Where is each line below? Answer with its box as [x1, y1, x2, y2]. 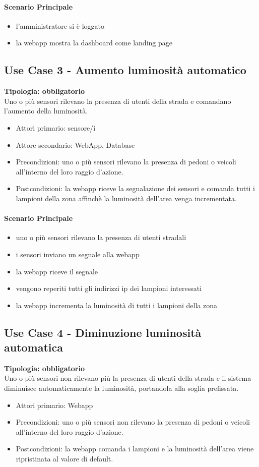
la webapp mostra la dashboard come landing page [16, 37, 172, 48]
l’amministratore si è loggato [16, 20, 105, 31]
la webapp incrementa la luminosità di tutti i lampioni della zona [16, 300, 217, 310]
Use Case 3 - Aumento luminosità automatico [4, 62, 246, 78]
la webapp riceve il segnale [16, 266, 98, 276]
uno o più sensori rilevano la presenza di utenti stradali [16, 232, 186, 243]
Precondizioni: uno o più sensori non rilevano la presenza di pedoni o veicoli [16, 417, 250, 427]
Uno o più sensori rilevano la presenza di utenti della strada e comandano [4, 95, 231, 106]
